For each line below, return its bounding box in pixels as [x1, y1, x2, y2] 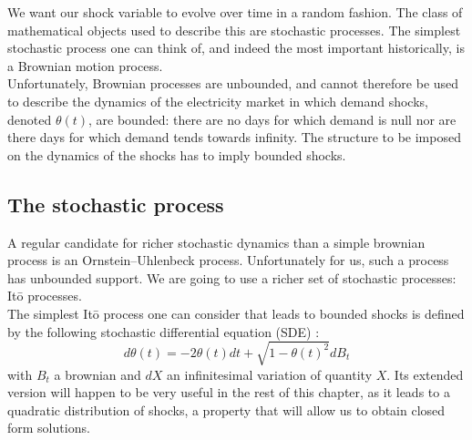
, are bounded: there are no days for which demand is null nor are [88, 109, 457, 128]
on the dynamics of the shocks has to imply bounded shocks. [7, 145, 346, 164]
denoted [7, 109, 52, 128]
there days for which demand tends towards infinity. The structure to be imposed [7, 128, 461, 147]
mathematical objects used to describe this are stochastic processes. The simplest [7, 20, 461, 39]
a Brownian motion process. [7, 56, 163, 75]
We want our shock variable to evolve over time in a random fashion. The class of [7, 3, 463, 21]
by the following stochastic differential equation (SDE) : [7, 322, 320, 341]
